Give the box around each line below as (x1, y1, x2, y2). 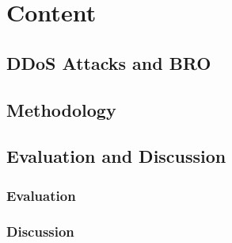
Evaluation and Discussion (6, 144, 226, 168)
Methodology (6, 97, 116, 121)
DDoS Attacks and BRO (6, 50, 211, 75)
